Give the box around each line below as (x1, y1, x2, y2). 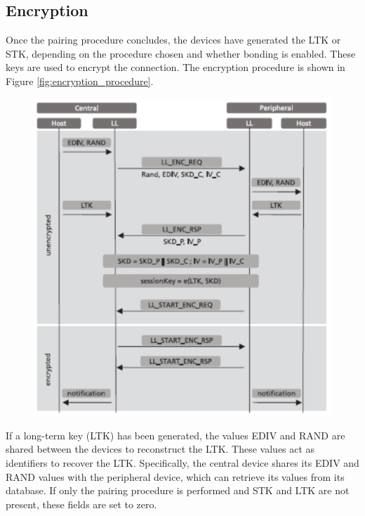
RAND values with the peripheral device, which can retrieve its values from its (6, 469, 345, 484)
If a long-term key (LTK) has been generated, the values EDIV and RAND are (6, 427, 345, 442)
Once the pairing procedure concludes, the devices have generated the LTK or (6, 32, 341, 47)
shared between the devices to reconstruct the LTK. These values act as (6, 441, 315, 456)
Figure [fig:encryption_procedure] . (6, 73, 154, 88)
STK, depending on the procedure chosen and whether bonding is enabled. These (6, 46, 356, 60)
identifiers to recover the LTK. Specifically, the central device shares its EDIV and (6, 455, 359, 470)
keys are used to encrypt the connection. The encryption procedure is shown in (6, 60, 345, 75)
